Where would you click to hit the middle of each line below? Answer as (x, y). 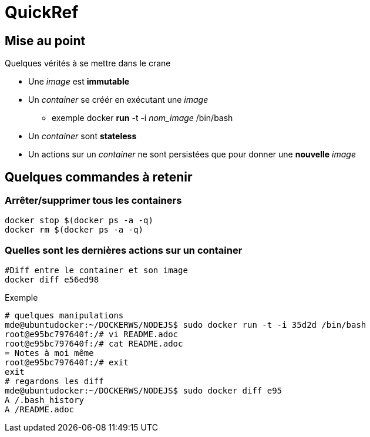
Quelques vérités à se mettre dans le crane (88, 63)
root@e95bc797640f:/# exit (67, 363)
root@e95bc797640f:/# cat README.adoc (94, 344)
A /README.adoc (40, 410)
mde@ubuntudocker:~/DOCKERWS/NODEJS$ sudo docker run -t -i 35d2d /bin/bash (186, 325)
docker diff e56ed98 (52, 280)
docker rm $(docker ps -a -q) (74, 230)
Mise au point (45, 41)
